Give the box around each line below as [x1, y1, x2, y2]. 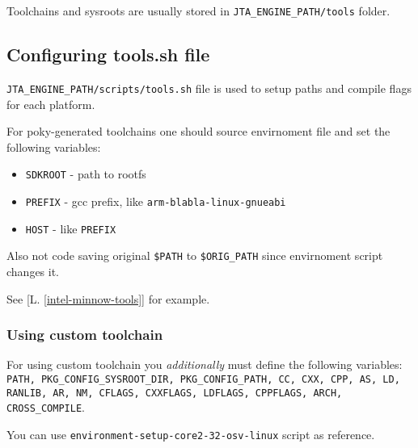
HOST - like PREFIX [25, 220, 116, 237]
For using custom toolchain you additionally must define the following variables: [6, 356, 403, 373]
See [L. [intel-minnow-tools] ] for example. [6, 290, 210, 307]
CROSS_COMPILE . [6, 399, 85, 416]
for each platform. [6, 95, 95, 112]
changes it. [6, 262, 60, 279]
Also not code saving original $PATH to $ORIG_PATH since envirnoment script [6, 247, 383, 264]
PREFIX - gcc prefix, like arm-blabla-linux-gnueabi [25, 192, 286, 209]
